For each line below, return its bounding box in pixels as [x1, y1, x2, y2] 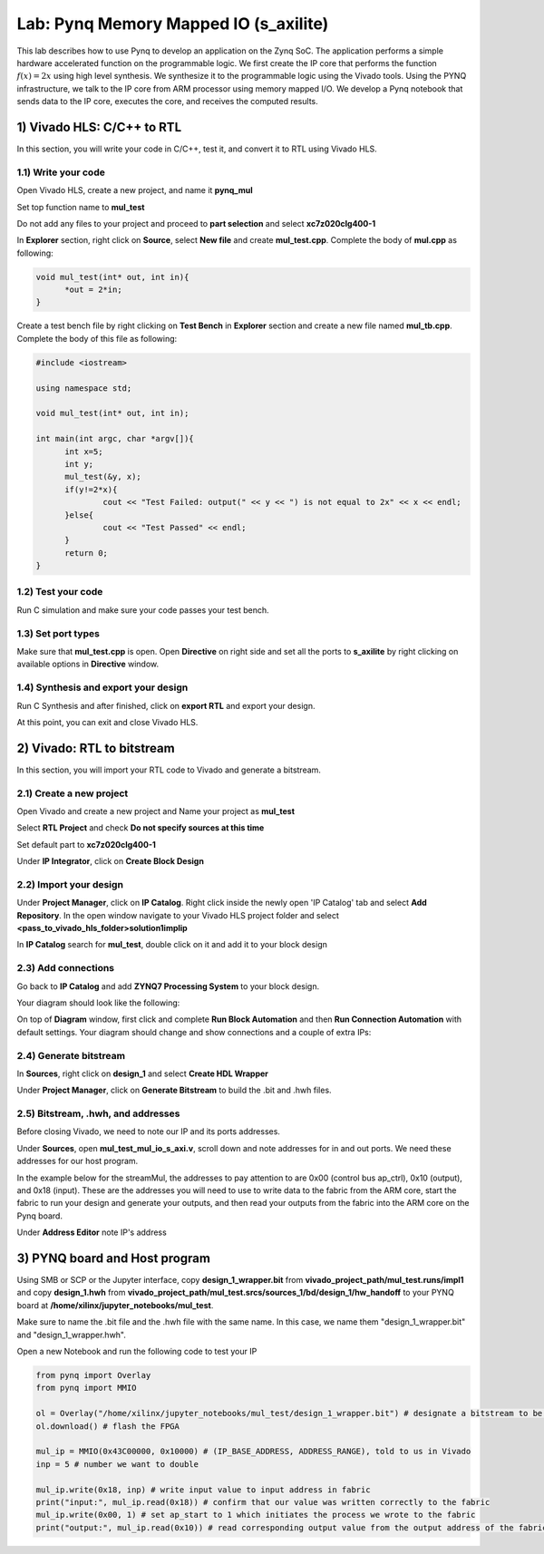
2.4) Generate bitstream [16, 1049, 126, 1062]
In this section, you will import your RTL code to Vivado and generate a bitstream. [16, 764, 322, 775]
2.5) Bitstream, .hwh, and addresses [16, 1107, 180, 1120]
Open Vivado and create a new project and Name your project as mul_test [16, 805, 295, 816]
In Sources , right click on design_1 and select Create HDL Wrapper [16, 1068, 269, 1079]
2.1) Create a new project [16, 787, 129, 800]
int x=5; [64, 446, 103, 457]
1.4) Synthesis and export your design [16, 681, 189, 694]
